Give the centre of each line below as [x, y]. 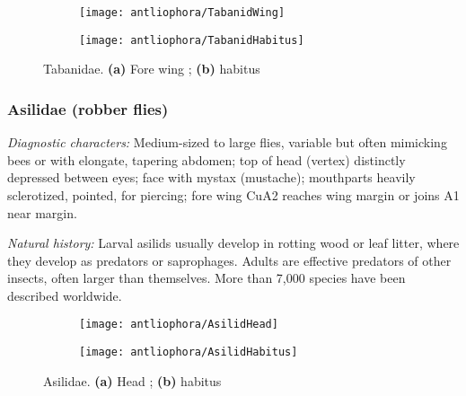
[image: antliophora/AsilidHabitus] [189, 352]
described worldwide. [65, 295]
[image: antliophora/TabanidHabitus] [192, 40]
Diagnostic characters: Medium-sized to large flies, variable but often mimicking [227, 142]
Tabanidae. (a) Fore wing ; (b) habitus [152, 69]
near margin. [42, 212]
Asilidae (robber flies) [88, 108]
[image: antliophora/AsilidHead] [179, 325]
